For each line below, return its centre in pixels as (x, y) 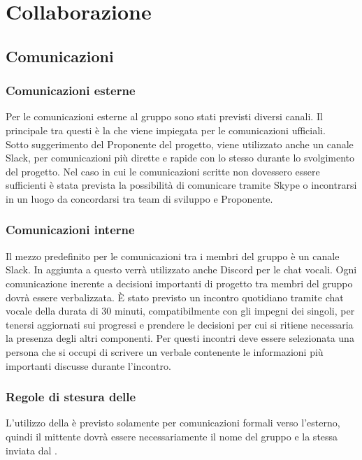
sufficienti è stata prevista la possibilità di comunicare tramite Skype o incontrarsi (181, 185)
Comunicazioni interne (70, 230)
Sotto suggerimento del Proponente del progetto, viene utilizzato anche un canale (180, 144)
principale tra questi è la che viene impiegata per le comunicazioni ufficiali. (166, 130)
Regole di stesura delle (71, 397)
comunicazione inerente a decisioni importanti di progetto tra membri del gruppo (179, 283)
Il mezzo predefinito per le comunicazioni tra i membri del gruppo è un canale (173, 256)
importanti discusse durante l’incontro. (88, 365)
